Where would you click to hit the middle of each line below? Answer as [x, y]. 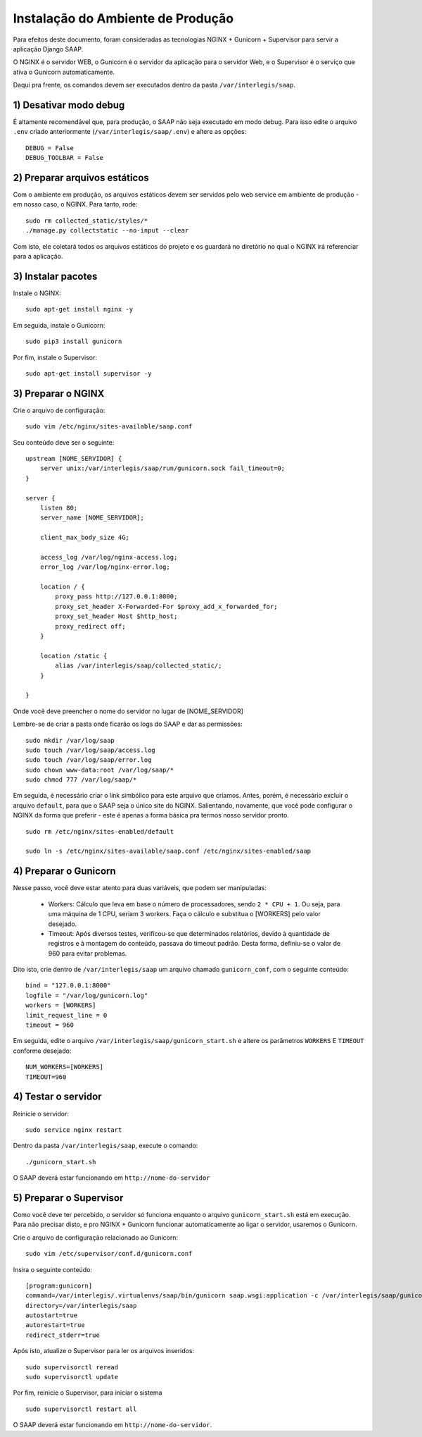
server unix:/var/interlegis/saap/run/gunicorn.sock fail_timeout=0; [162, 468]
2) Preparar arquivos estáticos [81, 178]
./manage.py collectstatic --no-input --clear [107, 230]
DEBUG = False [50, 148]
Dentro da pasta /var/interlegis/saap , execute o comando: [105, 1146]
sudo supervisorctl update [72, 1377]
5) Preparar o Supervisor [68, 1198]
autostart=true [52, 1315]
